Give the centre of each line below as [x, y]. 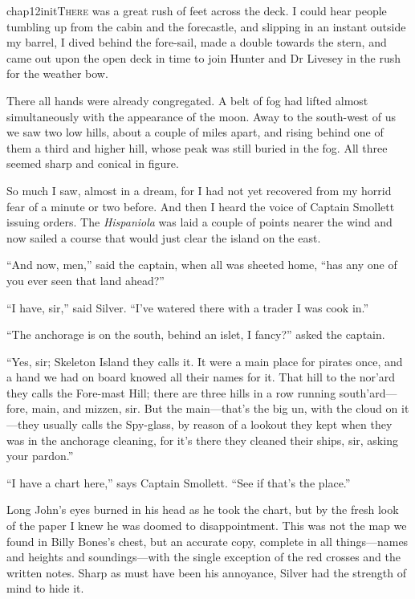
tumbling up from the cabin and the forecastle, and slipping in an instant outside [206, 26]
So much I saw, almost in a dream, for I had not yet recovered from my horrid [199, 190]
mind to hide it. [45, 588]
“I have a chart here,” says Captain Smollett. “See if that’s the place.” [179, 482]
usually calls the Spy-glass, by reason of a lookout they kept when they [218, 424]
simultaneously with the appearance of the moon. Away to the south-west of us [201, 116]
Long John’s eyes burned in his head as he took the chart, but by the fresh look [203, 509]
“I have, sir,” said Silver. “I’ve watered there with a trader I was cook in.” [188, 307]
